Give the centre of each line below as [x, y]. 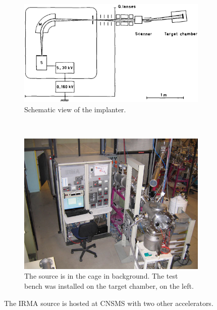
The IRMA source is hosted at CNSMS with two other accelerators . [109, 303]
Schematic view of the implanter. [75, 109]
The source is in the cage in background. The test [101, 276]
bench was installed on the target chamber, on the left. [109, 285]
